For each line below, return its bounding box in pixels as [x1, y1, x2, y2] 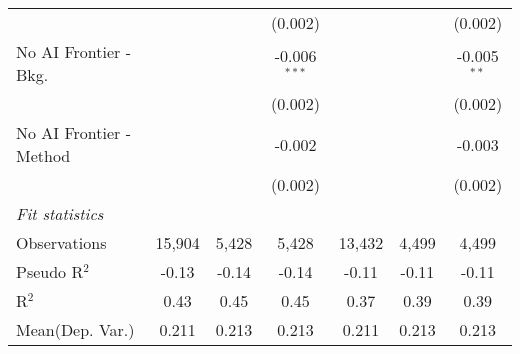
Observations [16, 231, 107, 254]
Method [16, 144, 71, 167]
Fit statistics [16, 202, 104, 225]
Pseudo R [16, 260, 84, 283]
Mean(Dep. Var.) [16, 318, 135, 341]
